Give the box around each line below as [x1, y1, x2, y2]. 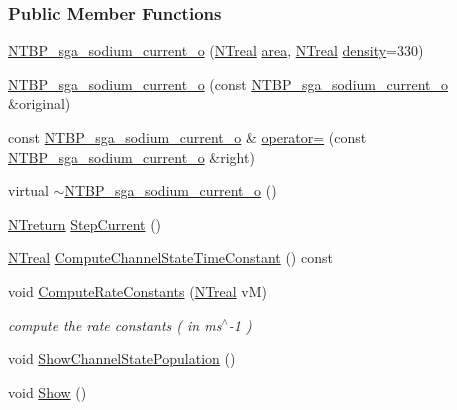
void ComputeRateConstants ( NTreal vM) [8, 280, 268, 301]
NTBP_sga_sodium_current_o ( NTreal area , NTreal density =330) [8, 40, 424, 61]
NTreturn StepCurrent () [8, 213, 162, 234]
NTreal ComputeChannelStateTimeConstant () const [8, 247, 333, 268]
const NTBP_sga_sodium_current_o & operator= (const [8, 127, 367, 147]
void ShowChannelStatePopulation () [8, 348, 236, 369]
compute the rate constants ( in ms [8, 314, 222, 335]
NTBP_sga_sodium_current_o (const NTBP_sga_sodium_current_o [8, 73, 449, 94]
